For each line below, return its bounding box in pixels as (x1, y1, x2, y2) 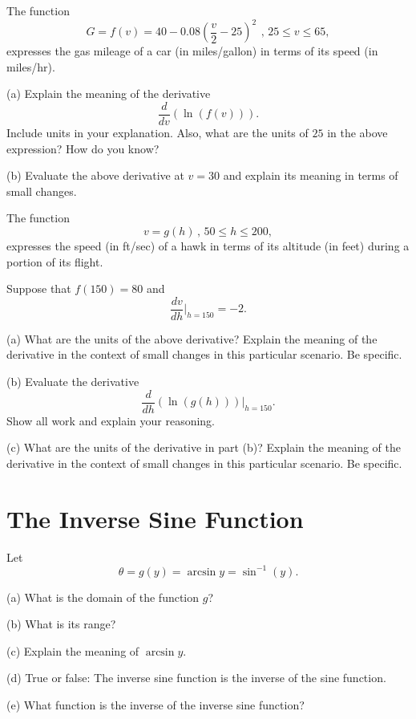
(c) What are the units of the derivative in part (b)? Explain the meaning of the (6, 439, 401, 456)
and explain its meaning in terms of (223, 167, 398, 184)
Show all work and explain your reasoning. (6, 412, 216, 429)
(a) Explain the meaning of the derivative (6, 85, 211, 102)
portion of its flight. (6, 253, 103, 270)
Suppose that (6, 280, 71, 297)
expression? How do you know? (6, 140, 160, 156)
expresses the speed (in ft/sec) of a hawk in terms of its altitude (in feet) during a (6, 237, 410, 254)
